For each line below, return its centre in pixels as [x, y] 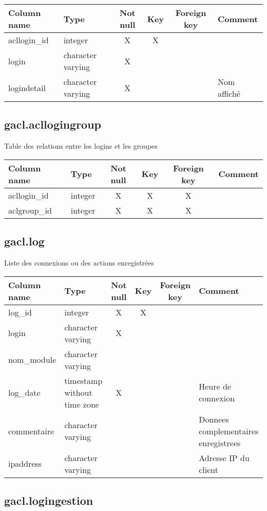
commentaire [31, 431]
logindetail [27, 87]
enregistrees [220, 443]
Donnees [214, 419]
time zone [82, 404]
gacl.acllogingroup [53, 124]
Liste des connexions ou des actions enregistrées [79, 262]
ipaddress [25, 464]
